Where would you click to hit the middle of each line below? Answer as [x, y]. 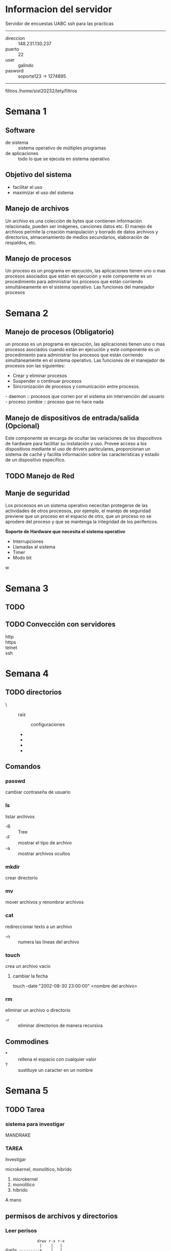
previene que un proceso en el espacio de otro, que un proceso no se [78, 516]
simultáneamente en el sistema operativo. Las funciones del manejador [80, 287]
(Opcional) [22, 426]
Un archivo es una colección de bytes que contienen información [74, 221]
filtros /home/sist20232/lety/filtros [41, 91]
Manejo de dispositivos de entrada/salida [72, 418]
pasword [15, 70]
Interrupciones [28, 541]
